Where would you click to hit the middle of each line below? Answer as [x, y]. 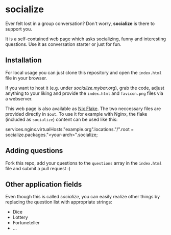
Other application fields [44, 184]
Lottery [20, 217]
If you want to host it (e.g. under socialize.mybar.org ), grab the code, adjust [85, 88]
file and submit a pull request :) [38, 168]
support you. [19, 29]
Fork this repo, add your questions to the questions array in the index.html [84, 163]
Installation [23, 60]
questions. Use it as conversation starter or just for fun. [63, 44]
